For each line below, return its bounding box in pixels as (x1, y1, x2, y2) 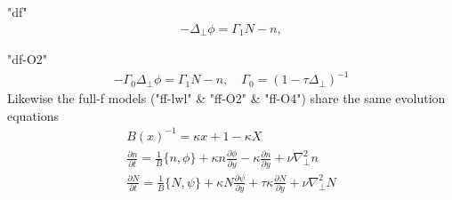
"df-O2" (7, 50, 48, 68)
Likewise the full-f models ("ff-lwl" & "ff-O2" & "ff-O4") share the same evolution (7, 89, 446, 108)
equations (7, 106, 60, 124)
